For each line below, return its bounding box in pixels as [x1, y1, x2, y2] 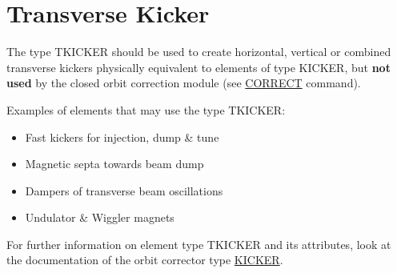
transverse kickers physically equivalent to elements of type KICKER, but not [6, 58, 391, 75]
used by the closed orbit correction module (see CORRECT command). [6, 74, 361, 91]
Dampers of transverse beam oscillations [25, 182, 223, 199]
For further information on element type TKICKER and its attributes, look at [6, 235, 391, 252]
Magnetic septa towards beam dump [25, 155, 204, 172]
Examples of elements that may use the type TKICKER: [6, 101, 286, 118]
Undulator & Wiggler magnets [25, 209, 174, 226]
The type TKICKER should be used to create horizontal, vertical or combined [6, 43, 391, 60]
